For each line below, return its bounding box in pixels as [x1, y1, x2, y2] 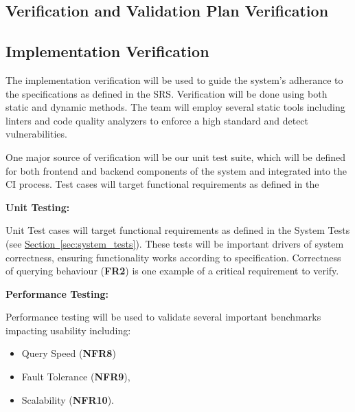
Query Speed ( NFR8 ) [21, 346, 116, 360]
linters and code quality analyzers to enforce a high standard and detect [5, 113, 309, 127]
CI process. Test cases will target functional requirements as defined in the [5, 177, 319, 191]
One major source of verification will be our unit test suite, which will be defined [5, 149, 346, 164]
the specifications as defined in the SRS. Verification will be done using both [5, 86, 328, 100]
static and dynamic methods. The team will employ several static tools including [5, 100, 345, 114]
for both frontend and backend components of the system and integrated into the [5, 163, 347, 177]
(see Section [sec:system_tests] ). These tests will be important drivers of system [5, 236, 344, 250]
